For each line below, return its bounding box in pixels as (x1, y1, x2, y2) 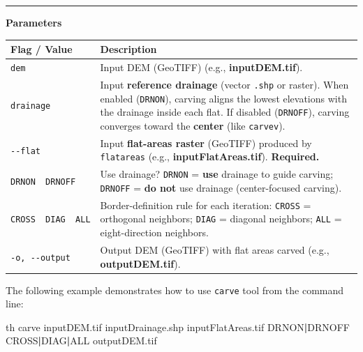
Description (100, 42, 157, 56)
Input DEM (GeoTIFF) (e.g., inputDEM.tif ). (100, 59, 303, 74)
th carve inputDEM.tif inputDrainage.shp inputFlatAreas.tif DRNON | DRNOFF (6, 319, 350, 334)
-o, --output (10, 252, 71, 263)
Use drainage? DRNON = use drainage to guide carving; (100, 167, 334, 181)
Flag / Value (10, 42, 73, 56)
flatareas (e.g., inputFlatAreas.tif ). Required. (100, 149, 320, 164)
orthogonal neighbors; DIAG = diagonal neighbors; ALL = (100, 211, 342, 226)
